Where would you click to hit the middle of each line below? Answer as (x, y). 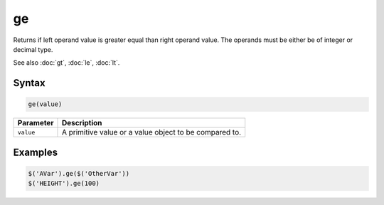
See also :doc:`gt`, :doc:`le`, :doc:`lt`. (66, 63)
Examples (36, 152)
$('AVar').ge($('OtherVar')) (79, 173)
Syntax (29, 83)
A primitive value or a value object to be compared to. (151, 132)
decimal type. (33, 49)
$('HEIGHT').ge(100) (64, 184)
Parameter (36, 123)
